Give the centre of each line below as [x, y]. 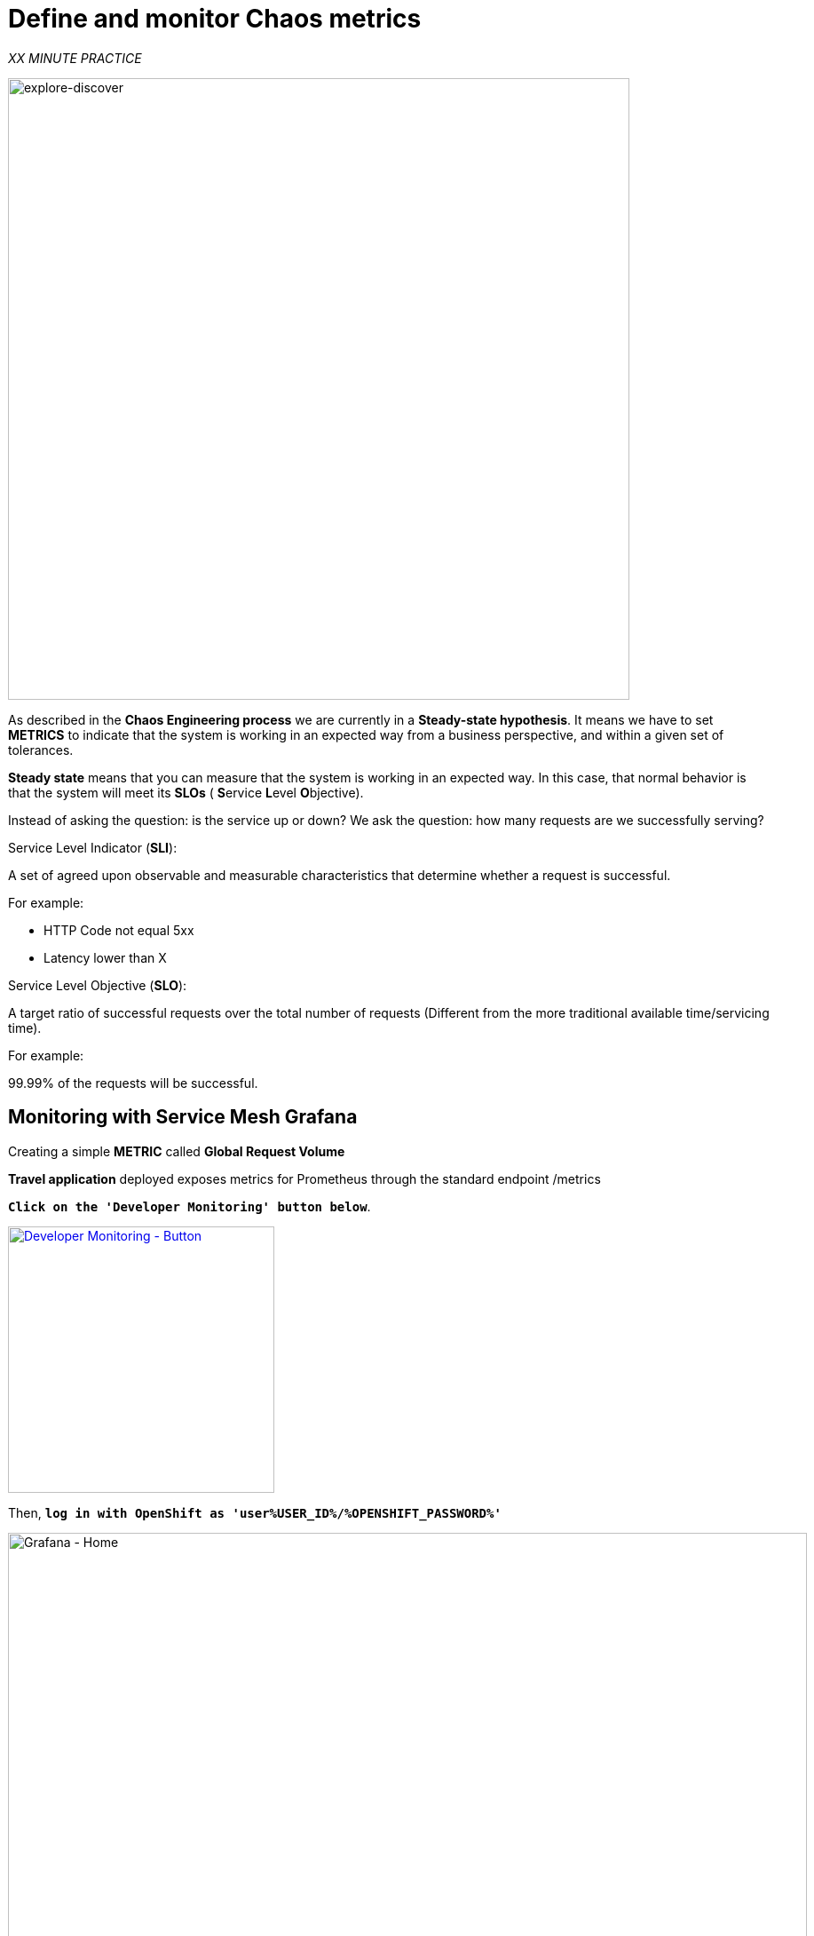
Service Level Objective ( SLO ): [98, 985]
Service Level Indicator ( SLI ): [93, 847]
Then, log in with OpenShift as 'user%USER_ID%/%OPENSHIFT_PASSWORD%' [255, 1512]
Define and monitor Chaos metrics [215, 19]
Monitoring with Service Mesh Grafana [183, 1117]
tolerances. [41, 750]
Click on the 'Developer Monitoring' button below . [190, 1206]
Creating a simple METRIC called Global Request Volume [177, 1151]
